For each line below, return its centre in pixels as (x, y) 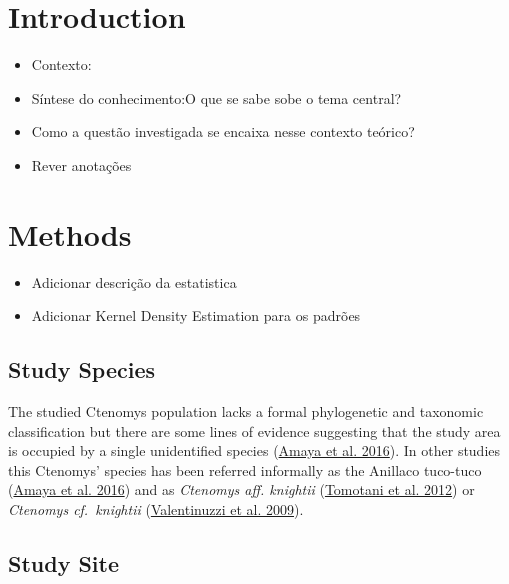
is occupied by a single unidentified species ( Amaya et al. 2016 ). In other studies (254, 450)
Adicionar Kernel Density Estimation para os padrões (196, 315)
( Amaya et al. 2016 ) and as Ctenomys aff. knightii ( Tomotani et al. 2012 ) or (241, 489)
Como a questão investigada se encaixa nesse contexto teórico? (223, 131)
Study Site (64, 562)
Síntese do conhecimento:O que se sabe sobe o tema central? (216, 97)
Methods (70, 233)
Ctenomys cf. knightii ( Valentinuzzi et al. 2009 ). (156, 508)
